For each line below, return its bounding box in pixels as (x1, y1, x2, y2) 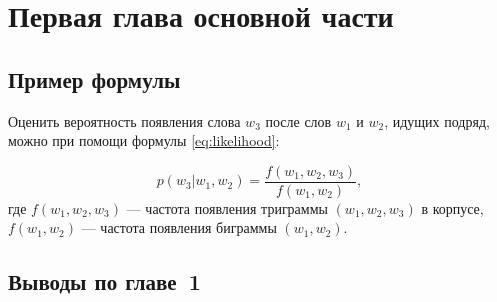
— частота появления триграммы (126, 197, 328, 218)
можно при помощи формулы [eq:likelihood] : (8, 130, 280, 151)
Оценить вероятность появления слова (8, 110, 241, 131)
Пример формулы (8, 63, 181, 94)
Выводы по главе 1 (8, 266, 201, 297)
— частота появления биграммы (81, 217, 277, 238)
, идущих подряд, (384, 110, 490, 131)
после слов (265, 110, 332, 131)
